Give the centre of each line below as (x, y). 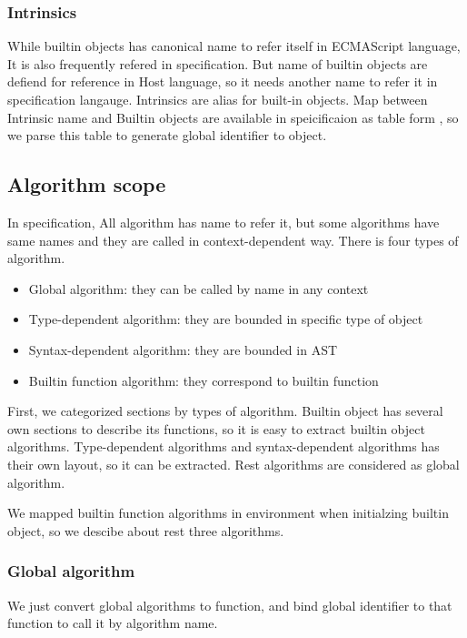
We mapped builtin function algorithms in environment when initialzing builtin (228, 513)
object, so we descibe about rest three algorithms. (146, 530)
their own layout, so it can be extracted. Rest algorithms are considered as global (233, 464)
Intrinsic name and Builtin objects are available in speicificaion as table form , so (233, 117)
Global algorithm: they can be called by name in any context (199, 288)
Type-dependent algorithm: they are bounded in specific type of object (226, 319)
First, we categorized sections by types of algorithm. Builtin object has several (225, 411)
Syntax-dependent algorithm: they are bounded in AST (183, 349)
